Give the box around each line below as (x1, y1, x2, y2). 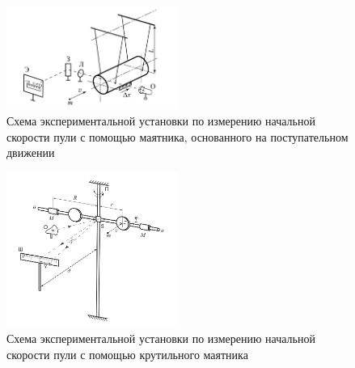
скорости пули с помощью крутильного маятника (6, 345, 248, 362)
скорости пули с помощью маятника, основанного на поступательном (6, 128, 349, 145)
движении (6, 144, 55, 161)
